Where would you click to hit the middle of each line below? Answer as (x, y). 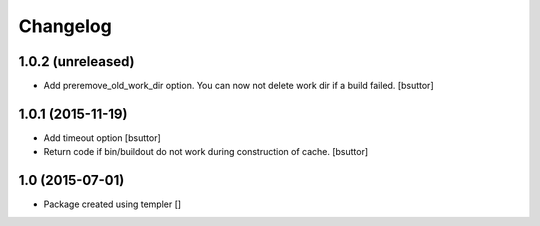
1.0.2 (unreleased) (76, 61)
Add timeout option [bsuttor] (102, 137)
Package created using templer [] (112, 204)
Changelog (65, 26)
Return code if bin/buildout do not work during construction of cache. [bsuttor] (206, 152)
